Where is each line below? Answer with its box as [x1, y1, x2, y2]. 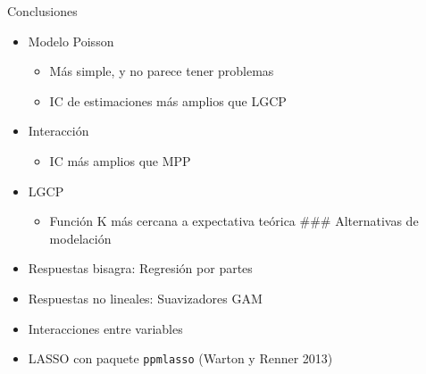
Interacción [28, 121, 89, 140]
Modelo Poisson [28, 31, 114, 50]
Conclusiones [7, 2, 78, 20]
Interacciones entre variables [28, 319, 183, 337]
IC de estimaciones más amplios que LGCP [49, 91, 287, 110]
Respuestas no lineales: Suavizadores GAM [28, 288, 263, 307]
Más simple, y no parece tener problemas [49, 62, 274, 80]
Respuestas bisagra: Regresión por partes [28, 259, 253, 278]
